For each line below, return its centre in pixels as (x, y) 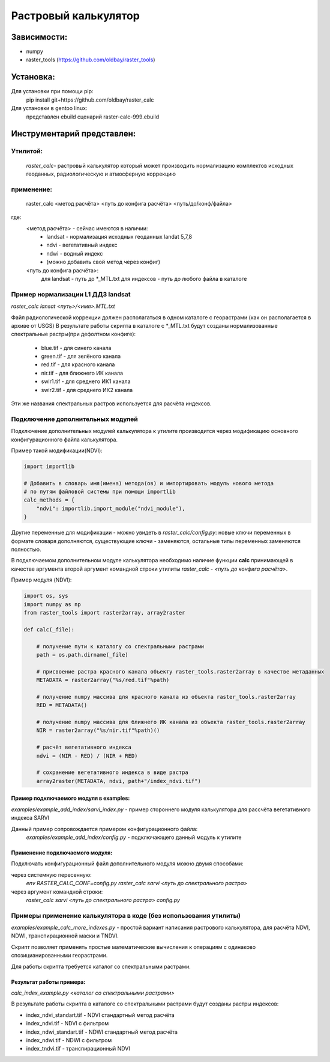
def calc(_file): (49, 629)
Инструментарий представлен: (73, 134)
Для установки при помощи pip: (52, 91)
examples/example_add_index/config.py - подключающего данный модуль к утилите (134, 837)
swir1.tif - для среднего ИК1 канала (86, 381)
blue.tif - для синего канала (76, 348)
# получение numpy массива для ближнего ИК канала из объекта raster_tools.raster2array (171, 722)
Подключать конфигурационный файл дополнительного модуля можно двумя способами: (127, 864)
